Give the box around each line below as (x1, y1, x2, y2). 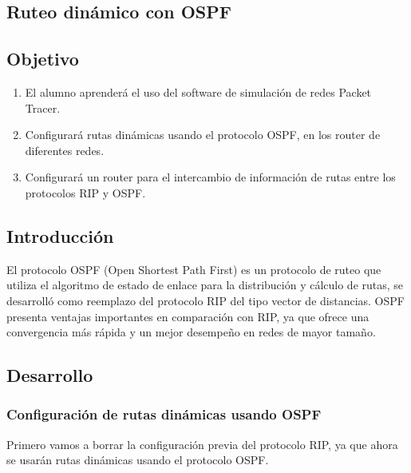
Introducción (6, 223, 114, 248)
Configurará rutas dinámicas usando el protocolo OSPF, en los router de (25, 126, 381, 143)
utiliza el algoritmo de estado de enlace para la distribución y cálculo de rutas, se (6, 276, 404, 293)
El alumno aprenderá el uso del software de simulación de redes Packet (25, 83, 372, 100)
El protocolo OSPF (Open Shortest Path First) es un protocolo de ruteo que (6, 260, 381, 277)
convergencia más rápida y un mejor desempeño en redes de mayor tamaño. (6, 324, 376, 340)
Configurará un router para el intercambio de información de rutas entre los (25, 169, 396, 185)
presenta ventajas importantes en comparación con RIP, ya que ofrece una (6, 308, 370, 324)
